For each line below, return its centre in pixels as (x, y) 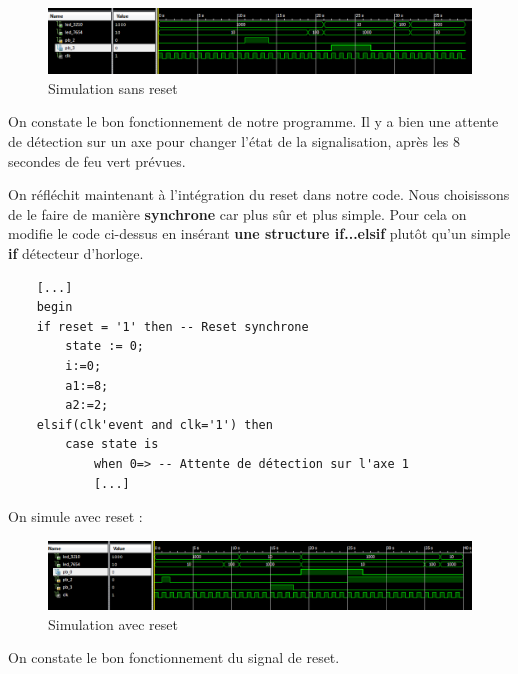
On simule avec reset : (75, 516)
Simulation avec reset (113, 623)
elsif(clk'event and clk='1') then (154, 424)
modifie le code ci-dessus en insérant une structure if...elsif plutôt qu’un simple (259, 233)
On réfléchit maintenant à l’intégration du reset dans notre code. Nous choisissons (259, 194)
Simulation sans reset (113, 87)
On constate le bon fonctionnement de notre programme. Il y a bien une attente (253, 121)
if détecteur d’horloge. (76, 253)
